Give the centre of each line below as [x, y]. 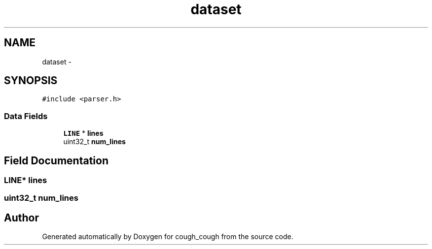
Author [21, 218]
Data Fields [26, 116]
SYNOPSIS [31, 81]
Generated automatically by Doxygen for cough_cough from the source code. [168, 237]
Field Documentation [56, 160]
